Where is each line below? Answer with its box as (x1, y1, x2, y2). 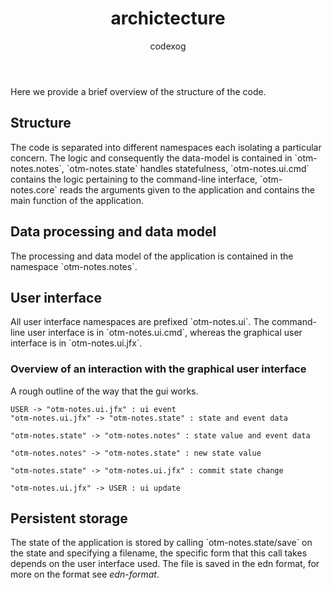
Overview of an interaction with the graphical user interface (10, 362, 307, 376)
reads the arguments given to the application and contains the (59, 183, 315, 196)
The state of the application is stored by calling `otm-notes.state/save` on (10, 537, 313, 549)
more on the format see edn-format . (10, 568, 160, 581)
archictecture (110, 7, 226, 30)
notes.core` (10, 183, 58, 196)
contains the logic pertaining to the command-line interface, (10, 173, 258, 185)
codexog (149, 40, 187, 52)
